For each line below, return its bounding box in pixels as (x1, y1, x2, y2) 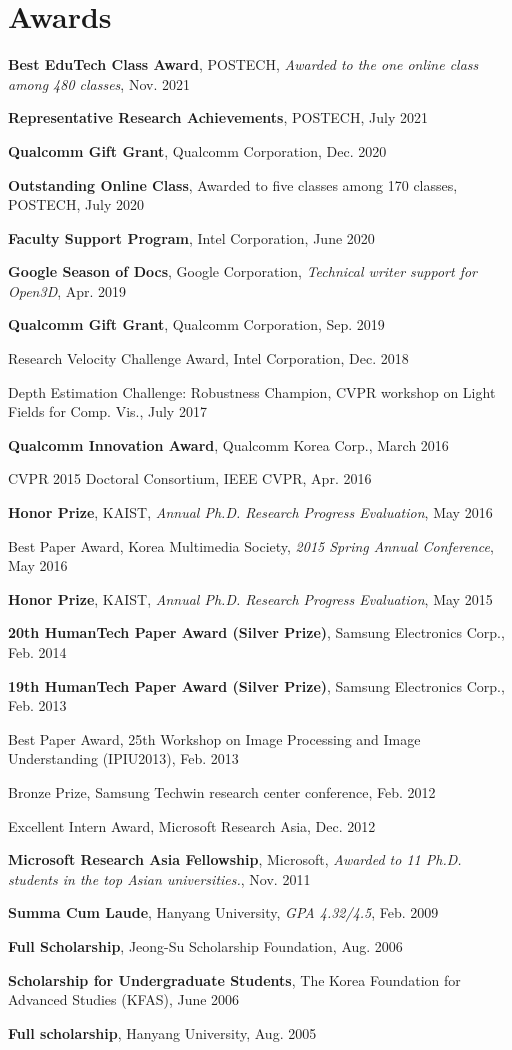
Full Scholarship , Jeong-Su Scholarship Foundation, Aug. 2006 (8, 935, 403, 956)
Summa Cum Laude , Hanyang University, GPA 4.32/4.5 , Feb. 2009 (8, 902, 439, 923)
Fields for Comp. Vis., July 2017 (8, 401, 207, 422)
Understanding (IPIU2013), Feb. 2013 (8, 748, 239, 769)
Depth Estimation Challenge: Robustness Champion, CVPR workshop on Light (8, 381, 496, 402)
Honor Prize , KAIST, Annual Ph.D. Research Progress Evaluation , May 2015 (8, 588, 493, 609)
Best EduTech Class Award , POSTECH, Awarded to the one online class (8, 54, 479, 75)
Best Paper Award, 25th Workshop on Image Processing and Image (8, 728, 421, 749)
